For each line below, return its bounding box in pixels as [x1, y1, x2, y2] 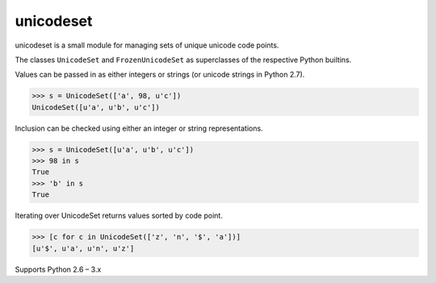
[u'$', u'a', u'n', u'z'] [31, 243, 135, 253]
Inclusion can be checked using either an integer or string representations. [15, 123, 263, 133]
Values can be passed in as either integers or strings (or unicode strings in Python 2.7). [15, 69, 305, 80]
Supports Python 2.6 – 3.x [15, 264, 102, 274]
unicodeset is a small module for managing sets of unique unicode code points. [15, 40, 279, 50]
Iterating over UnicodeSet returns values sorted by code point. [15, 210, 224, 221]
